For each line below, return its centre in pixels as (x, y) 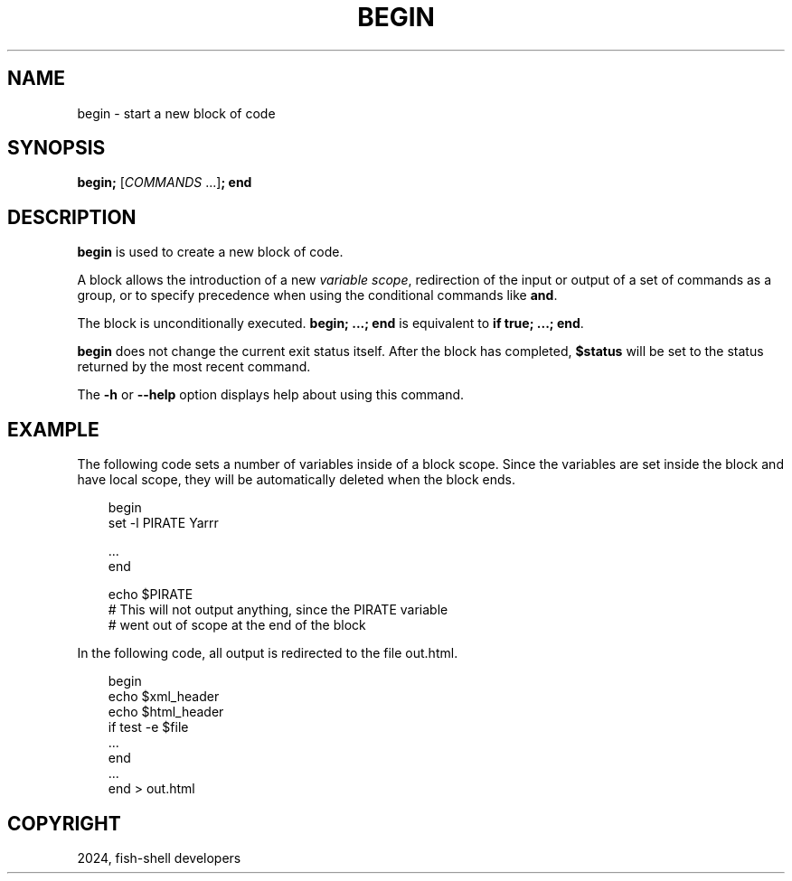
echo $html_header (166, 712)
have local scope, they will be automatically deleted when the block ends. (297, 480)
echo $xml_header (164, 697)
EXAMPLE (53, 429)
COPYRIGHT (64, 823)
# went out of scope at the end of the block (237, 625)
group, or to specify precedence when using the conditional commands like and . (317, 295)
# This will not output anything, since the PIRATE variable (278, 610)
